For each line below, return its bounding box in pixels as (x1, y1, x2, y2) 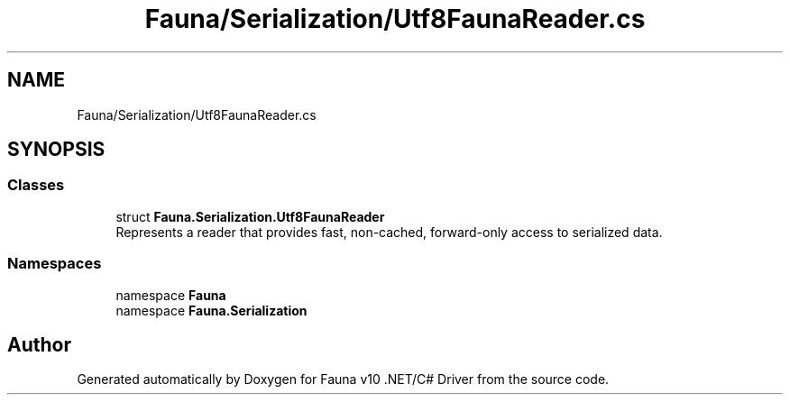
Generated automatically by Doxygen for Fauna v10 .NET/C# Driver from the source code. (77, 371, 610, 388)
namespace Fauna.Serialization (115, 302, 308, 318)
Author (7, 333, 71, 356)
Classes (7, 176, 65, 195)
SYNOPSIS (7, 138, 106, 161)
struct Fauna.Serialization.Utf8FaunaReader (115, 208, 385, 224)
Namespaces (7, 254, 102, 273)
